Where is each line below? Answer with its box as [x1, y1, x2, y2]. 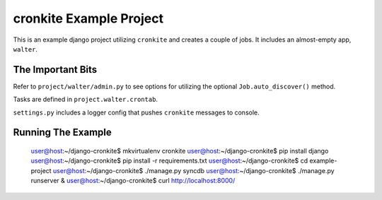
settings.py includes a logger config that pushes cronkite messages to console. [13, 108, 260, 117]
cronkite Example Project [13, 11, 164, 26]
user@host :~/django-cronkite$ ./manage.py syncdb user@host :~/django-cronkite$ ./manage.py [53, 166, 335, 175]
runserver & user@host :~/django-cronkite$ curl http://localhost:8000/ [30, 177, 236, 185]
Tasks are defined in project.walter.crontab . [13, 95, 158, 104]
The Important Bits [13, 64, 98, 76]
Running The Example [13, 127, 112, 139]
